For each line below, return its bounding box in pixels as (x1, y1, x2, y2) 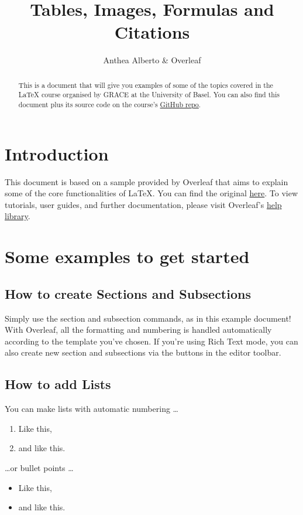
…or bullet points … (5, 461, 74, 473)
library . (5, 210, 30, 222)
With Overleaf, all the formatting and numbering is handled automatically (5, 323, 272, 336)
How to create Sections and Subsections (5, 284, 251, 302)
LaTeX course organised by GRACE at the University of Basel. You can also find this (18, 90, 280, 100)
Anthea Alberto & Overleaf (103, 54, 201, 66)
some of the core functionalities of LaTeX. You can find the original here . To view (5, 187, 298, 199)
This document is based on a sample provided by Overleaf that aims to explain (5, 175, 288, 187)
